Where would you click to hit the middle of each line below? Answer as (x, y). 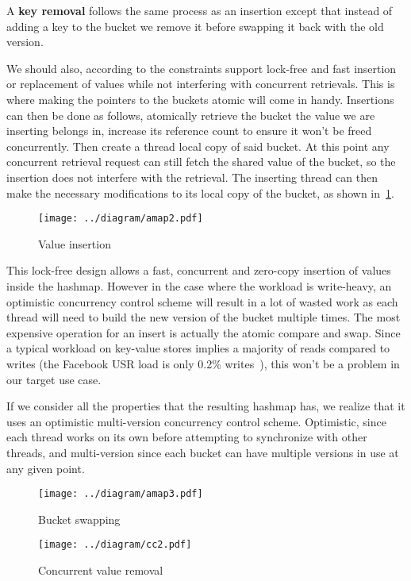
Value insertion (75, 243)
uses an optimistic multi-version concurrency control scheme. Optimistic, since (196, 421)
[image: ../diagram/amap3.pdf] (121, 494)
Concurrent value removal (101, 570)
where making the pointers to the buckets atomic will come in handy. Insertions (200, 99)
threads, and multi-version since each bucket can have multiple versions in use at (203, 452)
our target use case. (54, 379)
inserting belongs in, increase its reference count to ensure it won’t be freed (189, 131)
